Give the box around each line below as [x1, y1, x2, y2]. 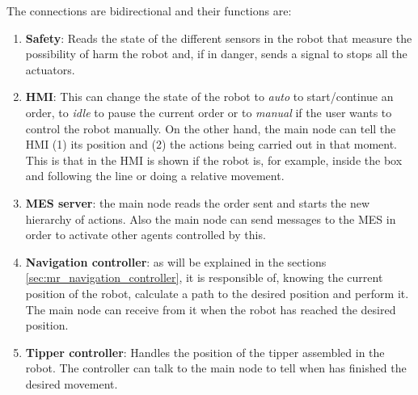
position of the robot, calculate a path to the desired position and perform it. [25, 284, 409, 301]
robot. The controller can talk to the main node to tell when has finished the [25, 359, 407, 376]
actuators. [25, 61, 75, 78]
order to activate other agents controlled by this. [25, 226, 266, 243]
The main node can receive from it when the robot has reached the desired [25, 300, 396, 317]
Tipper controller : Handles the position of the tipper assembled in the [25, 343, 385, 360]
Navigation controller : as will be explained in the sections [25, 253, 327, 270]
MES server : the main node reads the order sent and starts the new [25, 194, 370, 211]
